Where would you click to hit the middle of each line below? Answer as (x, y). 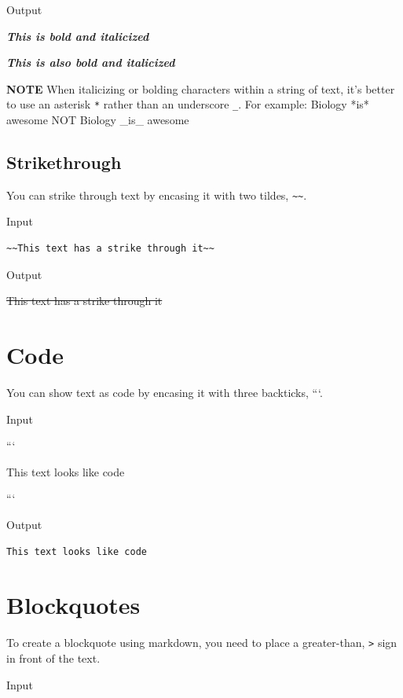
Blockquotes (73, 605)
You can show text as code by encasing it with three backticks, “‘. (165, 392)
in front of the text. (53, 658)
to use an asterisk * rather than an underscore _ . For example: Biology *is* (188, 104)
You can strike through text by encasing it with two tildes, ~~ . (157, 195)
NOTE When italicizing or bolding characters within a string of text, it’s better (201, 88)
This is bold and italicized (78, 36)
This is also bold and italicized (91, 62)
